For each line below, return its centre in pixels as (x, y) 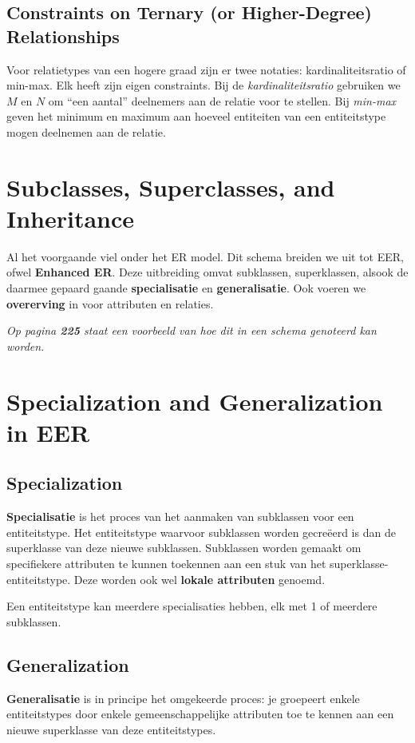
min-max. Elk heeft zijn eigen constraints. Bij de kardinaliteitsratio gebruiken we (204, 85)
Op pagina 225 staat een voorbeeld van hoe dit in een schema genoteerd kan (192, 330)
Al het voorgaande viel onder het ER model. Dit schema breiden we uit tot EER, (205, 256)
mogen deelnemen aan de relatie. (86, 131)
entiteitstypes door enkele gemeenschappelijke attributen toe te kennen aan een (200, 714)
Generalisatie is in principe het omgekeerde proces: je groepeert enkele (183, 698)
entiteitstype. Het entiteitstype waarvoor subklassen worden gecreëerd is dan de (201, 532)
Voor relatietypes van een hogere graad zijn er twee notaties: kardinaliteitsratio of (206, 69)
